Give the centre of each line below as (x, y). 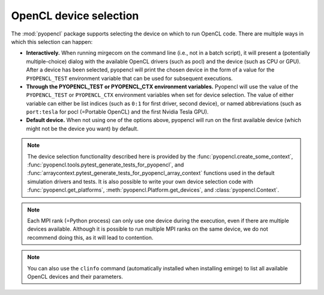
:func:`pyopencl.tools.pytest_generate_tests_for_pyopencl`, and (106, 165)
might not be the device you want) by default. (82, 129)
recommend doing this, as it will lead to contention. (90, 237)
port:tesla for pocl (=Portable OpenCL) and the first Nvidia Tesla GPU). (118, 112)
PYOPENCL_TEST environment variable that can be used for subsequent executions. (130, 78)
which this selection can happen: (52, 41)
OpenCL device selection (75, 16)
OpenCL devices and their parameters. (75, 276)
